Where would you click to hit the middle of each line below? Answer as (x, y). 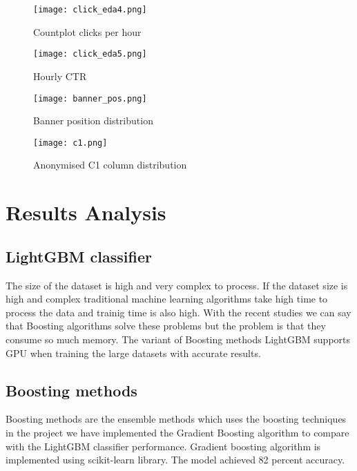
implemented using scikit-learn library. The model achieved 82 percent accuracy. (175, 460)
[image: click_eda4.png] (90, 10)
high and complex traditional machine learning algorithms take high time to (167, 299)
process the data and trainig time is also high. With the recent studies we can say (178, 312)
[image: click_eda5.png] (90, 54)
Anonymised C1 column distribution (110, 165)
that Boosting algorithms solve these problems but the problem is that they (166, 326)
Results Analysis (86, 212)
